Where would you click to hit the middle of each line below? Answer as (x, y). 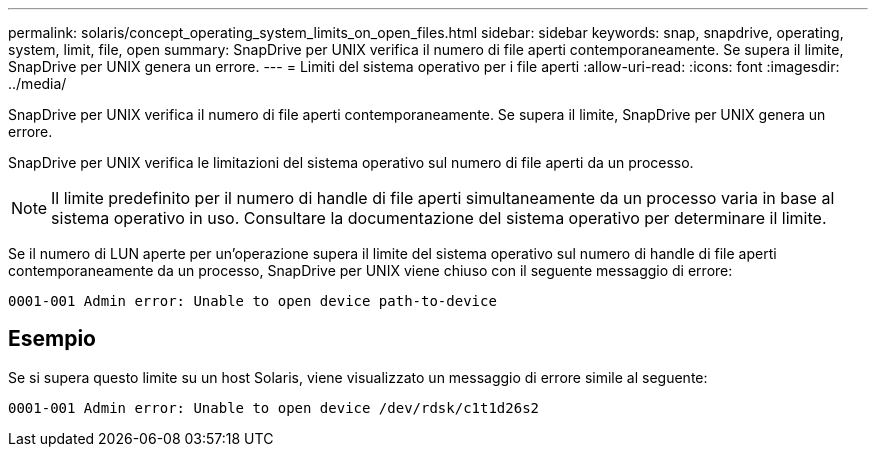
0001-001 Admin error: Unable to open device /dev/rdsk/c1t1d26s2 (274, 407)
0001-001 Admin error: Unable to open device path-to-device (252, 301)
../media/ (37, 83)
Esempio (52, 339)
